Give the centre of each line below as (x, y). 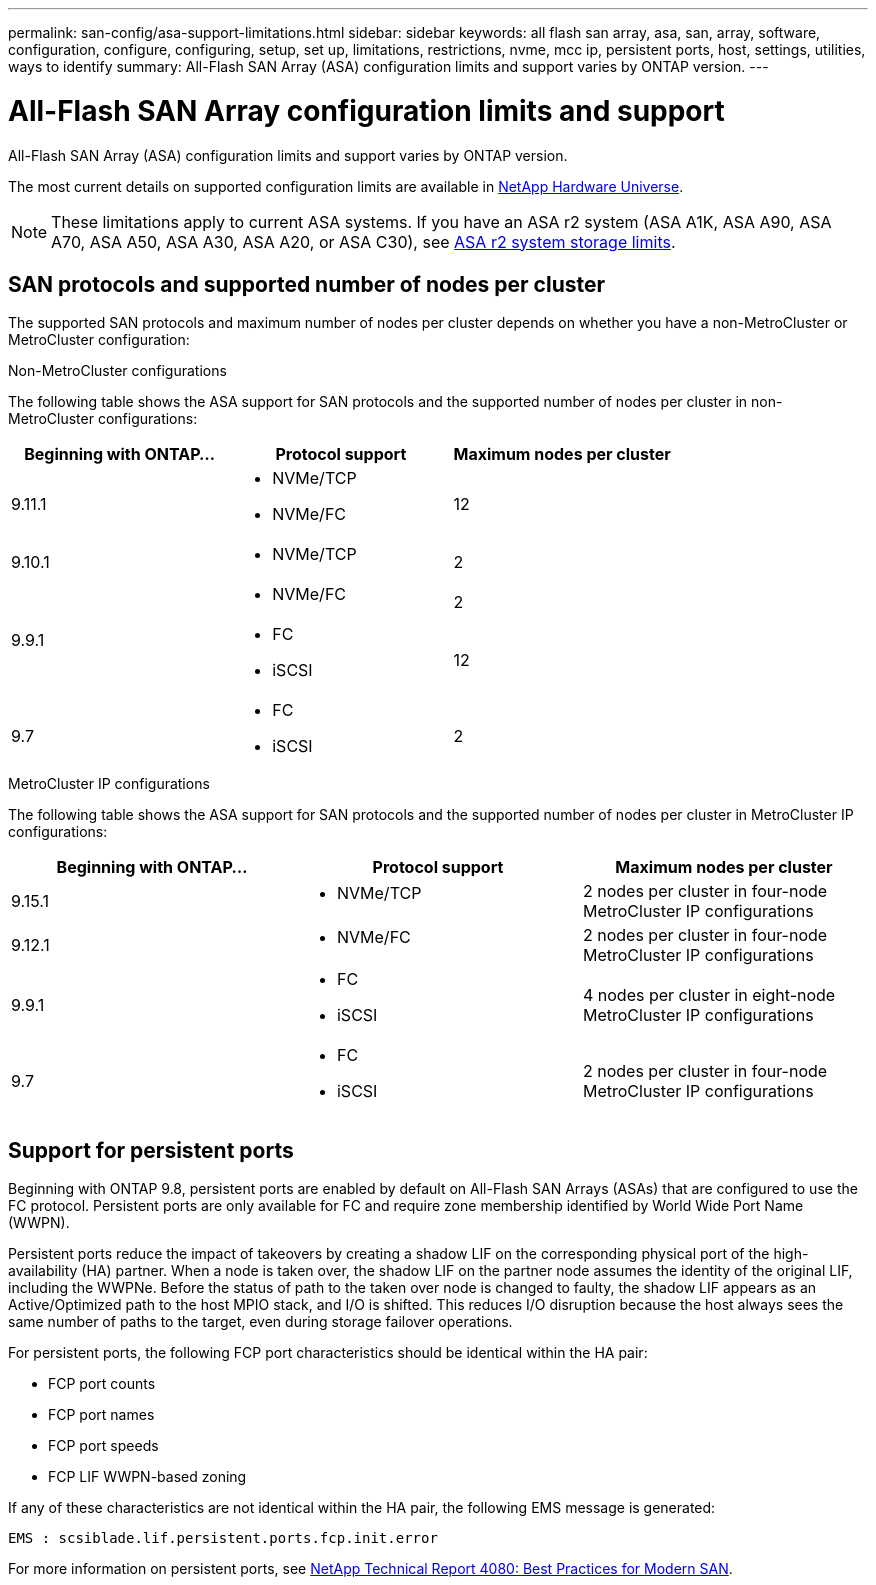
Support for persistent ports (151, 1150)
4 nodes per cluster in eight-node (709, 995)
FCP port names (101, 1415)
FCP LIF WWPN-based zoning (147, 1477)
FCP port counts (102, 1384)
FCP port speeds (103, 1446)
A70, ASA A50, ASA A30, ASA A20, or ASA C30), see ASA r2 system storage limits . (363, 241)
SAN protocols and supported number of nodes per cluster (307, 284)
